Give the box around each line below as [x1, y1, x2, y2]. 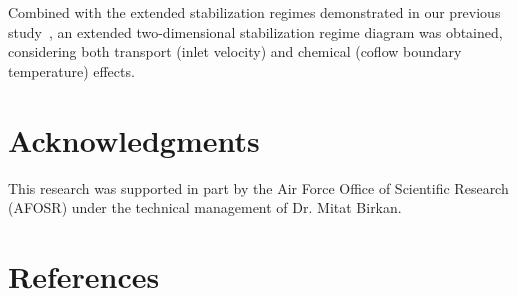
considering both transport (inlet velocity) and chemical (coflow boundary [8, 41, 462, 62]
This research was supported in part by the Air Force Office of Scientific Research [8, 177, 509, 198]
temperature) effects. [8, 60, 135, 81]
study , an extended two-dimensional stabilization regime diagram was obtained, [8, 21, 503, 42]
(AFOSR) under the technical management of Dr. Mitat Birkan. [8, 197, 402, 218]
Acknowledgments [8, 119, 260, 160]
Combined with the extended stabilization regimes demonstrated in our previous [8, 2, 501, 22]
